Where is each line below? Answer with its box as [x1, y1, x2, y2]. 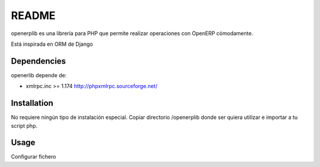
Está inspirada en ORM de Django [11, 40, 93, 48]
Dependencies [11, 56, 66, 66]
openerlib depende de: [11, 71, 67, 78]
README [11, 9, 56, 22]
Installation [11, 98, 53, 108]
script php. [11, 122, 38, 129]
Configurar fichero [11, 153, 56, 160]
